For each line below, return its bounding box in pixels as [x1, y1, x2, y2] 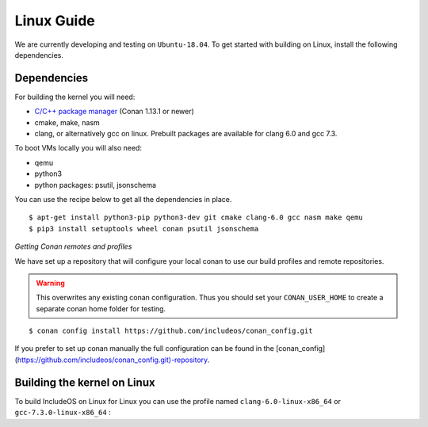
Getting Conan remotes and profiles [14, 242, 132, 251]
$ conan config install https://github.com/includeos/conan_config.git [29, 326, 313, 336]
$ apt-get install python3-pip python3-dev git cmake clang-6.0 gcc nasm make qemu [29, 213, 364, 222]
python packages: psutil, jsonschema [34, 180, 157, 189]
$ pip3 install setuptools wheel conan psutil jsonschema [29, 224, 259, 233]
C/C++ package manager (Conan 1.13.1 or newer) [34, 107, 194, 116]
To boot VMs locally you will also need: [14, 143, 143, 153]
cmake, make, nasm [34, 117, 101, 127]
